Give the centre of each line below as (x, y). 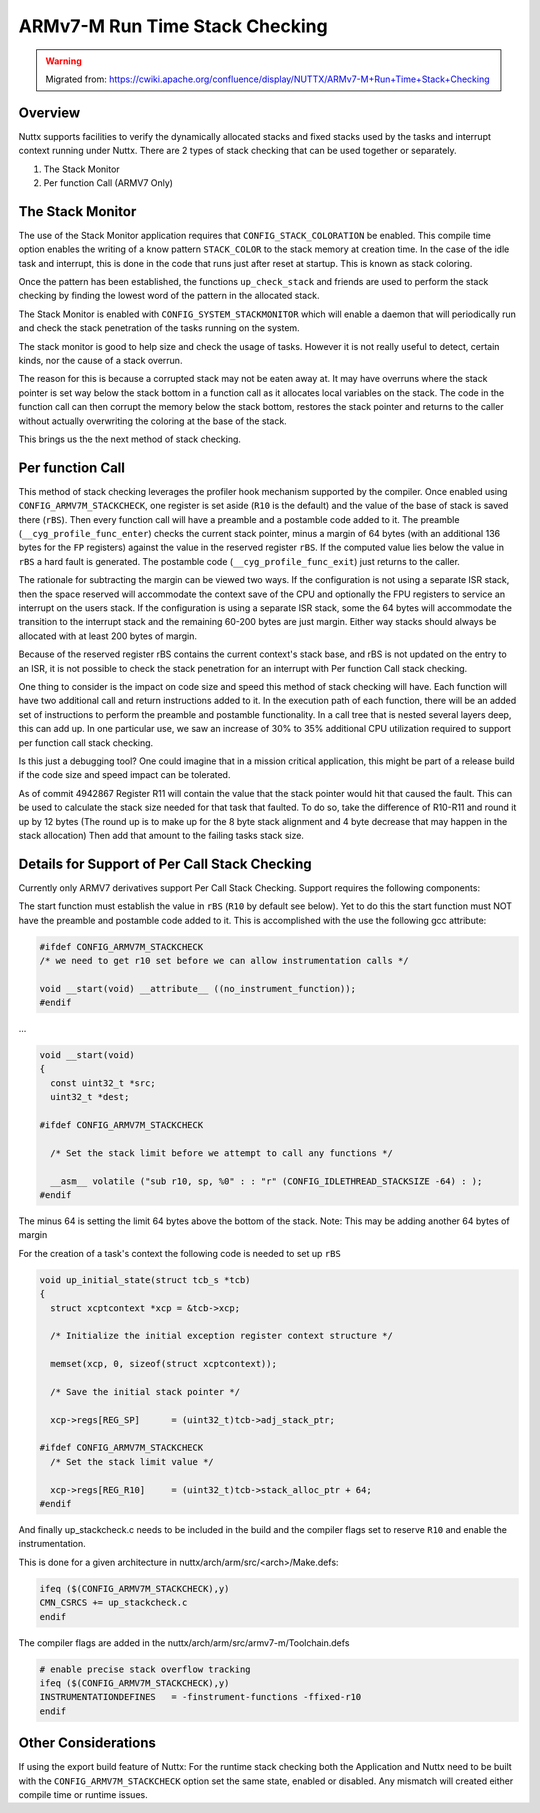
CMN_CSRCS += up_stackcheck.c (113, 1603)
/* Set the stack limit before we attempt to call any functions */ (222, 1153)
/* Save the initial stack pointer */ (145, 1391)
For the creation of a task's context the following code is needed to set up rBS (180, 1253)
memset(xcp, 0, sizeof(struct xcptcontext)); (163, 1364)
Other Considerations (87, 1743)
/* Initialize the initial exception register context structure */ (222, 1336)
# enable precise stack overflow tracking (145, 1669)
